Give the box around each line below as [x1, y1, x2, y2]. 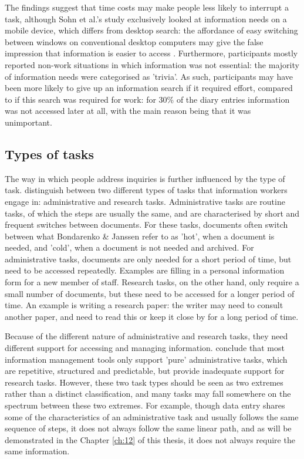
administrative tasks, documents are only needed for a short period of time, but [5, 252, 292, 265]
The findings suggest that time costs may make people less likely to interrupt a [5, 1, 289, 13]
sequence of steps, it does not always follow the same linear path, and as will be [5, 422, 292, 434]
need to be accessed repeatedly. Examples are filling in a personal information [5, 264, 285, 276]
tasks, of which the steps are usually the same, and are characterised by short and [5, 207, 300, 219]
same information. [5, 445, 70, 457]
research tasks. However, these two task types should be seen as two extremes [5, 376, 283, 388]
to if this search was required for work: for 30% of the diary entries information [5, 93, 290, 105]
